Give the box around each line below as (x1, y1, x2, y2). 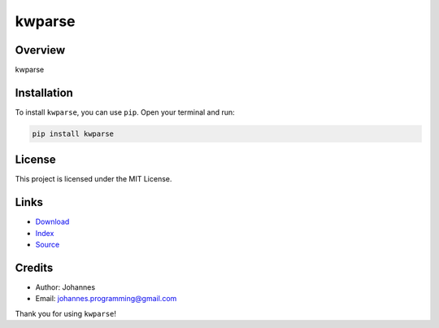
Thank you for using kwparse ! (15, 308, 117, 318)
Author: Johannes (35, 282, 96, 292)
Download (35, 216, 70, 227)
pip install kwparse (32, 129, 114, 138)
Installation (15, 85, 73, 99)
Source (35, 240, 60, 250)
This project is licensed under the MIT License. (15, 174, 172, 184)
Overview (15, 43, 66, 57)
